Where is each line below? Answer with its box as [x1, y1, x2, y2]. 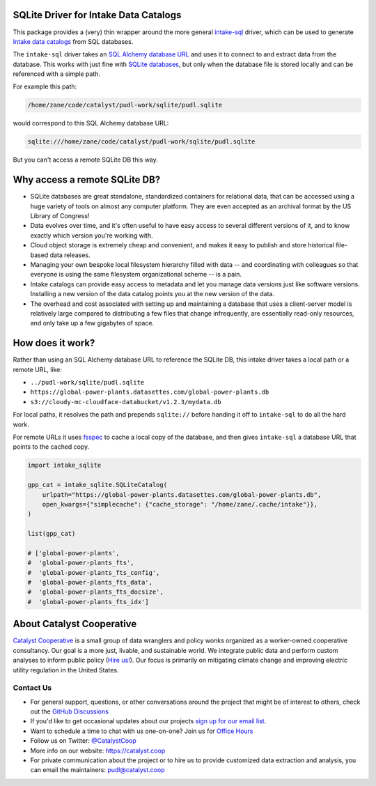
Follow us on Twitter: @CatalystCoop [30, 737, 137, 745]
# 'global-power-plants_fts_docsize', [27, 588, 164, 596]
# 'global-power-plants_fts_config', [27, 569, 160, 576]
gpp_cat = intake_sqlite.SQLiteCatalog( [27, 481, 167, 489]
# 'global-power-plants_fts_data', [27, 578, 153, 587]
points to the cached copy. [13, 442, 90, 451]
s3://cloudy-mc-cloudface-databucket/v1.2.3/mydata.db [30, 398, 222, 406]
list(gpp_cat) [27, 530, 76, 538]
